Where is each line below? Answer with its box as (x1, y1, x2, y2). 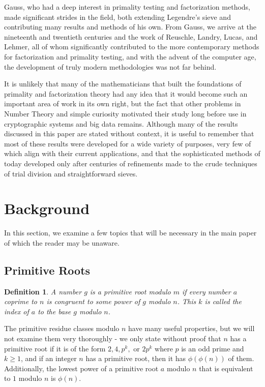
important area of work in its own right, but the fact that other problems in (4, 98, 241, 109)
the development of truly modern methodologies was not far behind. (4, 61, 217, 72)
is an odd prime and (181, 343, 244, 353)
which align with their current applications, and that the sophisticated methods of (4, 148, 260, 159)
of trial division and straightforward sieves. (4, 168, 138, 178)
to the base (38, 306, 71, 316)
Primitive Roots (4, 262, 91, 278)
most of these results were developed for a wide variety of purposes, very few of (4, 138, 251, 148)
